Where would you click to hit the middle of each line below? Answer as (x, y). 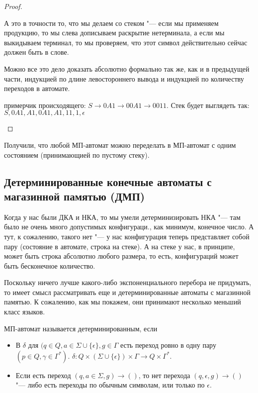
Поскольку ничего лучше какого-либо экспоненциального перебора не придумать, (128, 282)
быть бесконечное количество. (50, 265)
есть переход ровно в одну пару (168, 345)
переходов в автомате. (37, 88)
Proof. (13, 6)
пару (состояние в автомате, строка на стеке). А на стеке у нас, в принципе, (120, 246)
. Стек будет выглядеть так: (208, 105)
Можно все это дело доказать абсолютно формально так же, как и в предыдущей (127, 68)
